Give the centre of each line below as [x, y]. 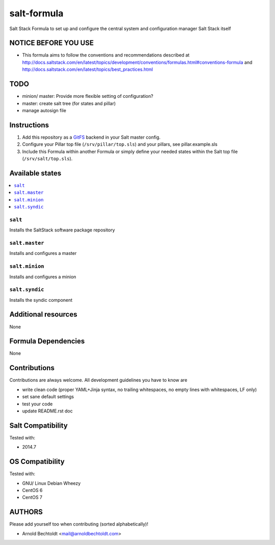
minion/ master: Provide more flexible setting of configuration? [88, 96]
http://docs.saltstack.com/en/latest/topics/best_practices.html [88, 69]
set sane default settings [48, 397]
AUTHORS [26, 512]
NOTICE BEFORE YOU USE [52, 43]
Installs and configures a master [43, 253]
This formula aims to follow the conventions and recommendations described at [106, 55]
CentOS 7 [32, 498]
